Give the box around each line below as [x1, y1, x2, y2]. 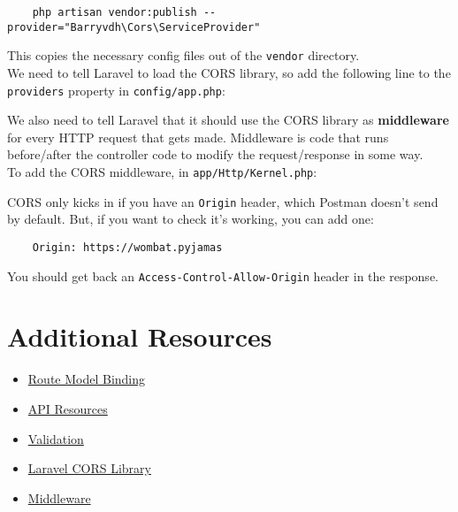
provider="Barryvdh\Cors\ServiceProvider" [7, 20, 261, 34]
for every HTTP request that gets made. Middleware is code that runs [7, 127, 389, 146]
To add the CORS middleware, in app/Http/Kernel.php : [7, 163, 317, 180]
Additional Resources [7, 318, 272, 355]
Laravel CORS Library [27, 459, 151, 478]
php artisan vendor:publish [32, 6, 197, 19]
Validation [27, 429, 84, 447]
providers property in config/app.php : [7, 80, 225, 99]
